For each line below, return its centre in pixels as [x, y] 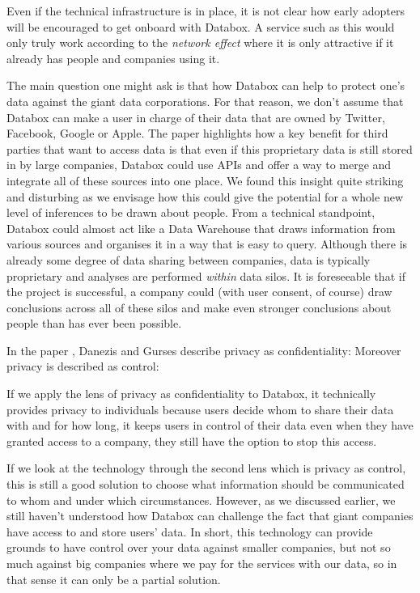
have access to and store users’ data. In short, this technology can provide [190, 531]
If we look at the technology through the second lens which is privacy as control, [206, 468]
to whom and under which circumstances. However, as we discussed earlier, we [201, 500]
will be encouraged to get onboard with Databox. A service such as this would [201, 26]
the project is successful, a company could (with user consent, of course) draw [199, 292]
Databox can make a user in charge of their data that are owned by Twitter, [196, 117]
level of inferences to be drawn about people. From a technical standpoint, [191, 212]
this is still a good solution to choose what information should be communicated [206, 484]
